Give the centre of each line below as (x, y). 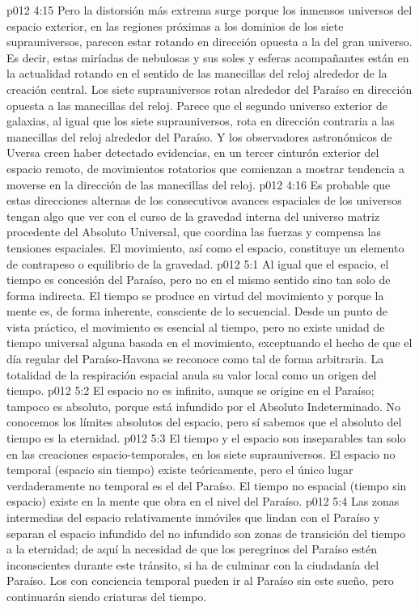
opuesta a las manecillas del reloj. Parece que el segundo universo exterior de (197, 105)
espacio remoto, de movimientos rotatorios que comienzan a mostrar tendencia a (205, 168)
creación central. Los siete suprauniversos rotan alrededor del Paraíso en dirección (209, 89)
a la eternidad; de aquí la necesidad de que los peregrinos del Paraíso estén (192, 549)
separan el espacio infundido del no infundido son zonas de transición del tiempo (206, 533)
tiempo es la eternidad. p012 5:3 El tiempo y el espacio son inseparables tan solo (206, 438)
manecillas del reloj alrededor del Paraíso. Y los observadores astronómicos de (199, 136)
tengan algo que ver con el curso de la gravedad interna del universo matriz (193, 216)
